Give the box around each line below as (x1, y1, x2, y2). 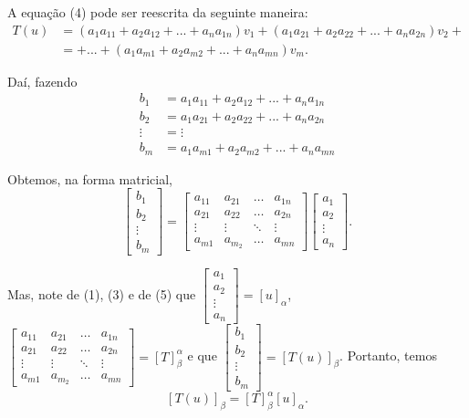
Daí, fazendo (7, 71, 78, 90)
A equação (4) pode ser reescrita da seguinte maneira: (7, 3, 308, 21)
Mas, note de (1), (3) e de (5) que (7, 285, 196, 304)
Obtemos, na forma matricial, (7, 169, 172, 188)
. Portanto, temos (339, 346, 437, 365)
